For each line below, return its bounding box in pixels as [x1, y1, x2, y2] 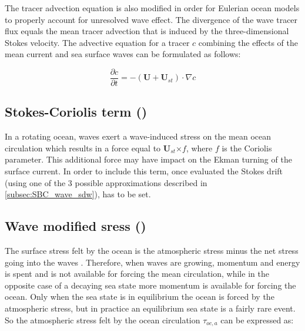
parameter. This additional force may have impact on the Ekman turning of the [5, 153, 292, 165]
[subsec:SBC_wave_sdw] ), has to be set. [5, 188, 151, 200]
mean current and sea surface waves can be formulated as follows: [5, 48, 241, 60]
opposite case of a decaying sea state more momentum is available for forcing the [5, 279, 296, 291]
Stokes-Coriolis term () [5, 102, 148, 121]
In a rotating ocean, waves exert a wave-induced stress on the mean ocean [5, 130, 272, 143]
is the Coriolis [222, 141, 272, 154]
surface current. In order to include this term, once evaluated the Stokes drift [5, 165, 283, 177]
